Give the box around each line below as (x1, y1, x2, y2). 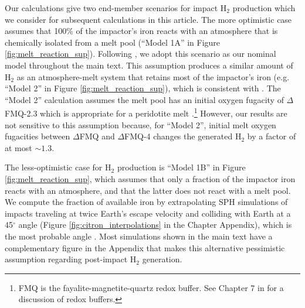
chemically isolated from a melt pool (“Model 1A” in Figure (5, 36, 221, 48)
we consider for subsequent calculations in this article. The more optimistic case (5, 13, 292, 25)
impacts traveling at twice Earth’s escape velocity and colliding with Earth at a (5, 207, 291, 219)
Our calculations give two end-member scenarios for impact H (5, 2, 227, 13)
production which (232, 2, 296, 13)
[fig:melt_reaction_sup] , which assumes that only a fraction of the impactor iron (5, 172, 296, 184)
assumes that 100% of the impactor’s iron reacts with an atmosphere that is (5, 25, 278, 37)
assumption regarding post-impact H (5, 253, 137, 265)
